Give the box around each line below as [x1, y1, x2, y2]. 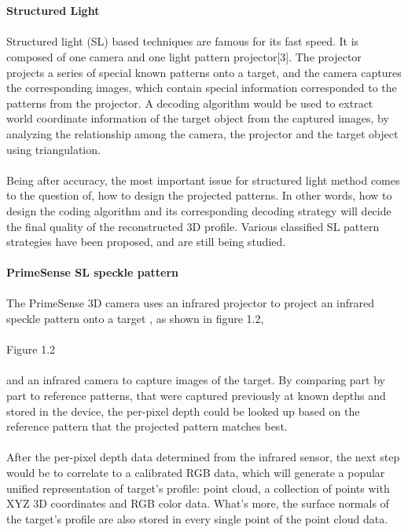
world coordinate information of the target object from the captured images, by [6, 110, 389, 127]
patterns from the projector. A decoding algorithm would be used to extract [6, 94, 373, 111]
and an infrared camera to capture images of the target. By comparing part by [6, 372, 385, 388]
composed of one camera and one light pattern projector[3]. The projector [6, 48, 362, 64]
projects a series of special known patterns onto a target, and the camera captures [6, 64, 402, 80]
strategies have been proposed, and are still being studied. [6, 233, 286, 250]
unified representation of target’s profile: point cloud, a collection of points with [6, 479, 390, 496]
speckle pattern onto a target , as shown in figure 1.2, [6, 310, 264, 327]
